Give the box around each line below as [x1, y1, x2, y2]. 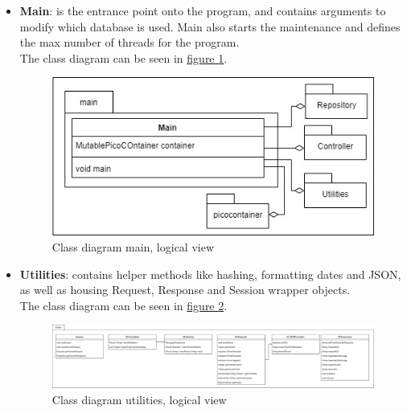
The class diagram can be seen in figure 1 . [19, 49, 228, 66]
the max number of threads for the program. [19, 34, 240, 51]
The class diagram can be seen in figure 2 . [19, 296, 228, 313]
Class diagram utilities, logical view [51, 391, 227, 407]
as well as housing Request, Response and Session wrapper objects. [19, 281, 351, 298]
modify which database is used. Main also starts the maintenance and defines [19, 18, 401, 35]
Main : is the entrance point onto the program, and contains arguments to [19, 2, 386, 18]
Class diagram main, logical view [51, 239, 215, 256]
